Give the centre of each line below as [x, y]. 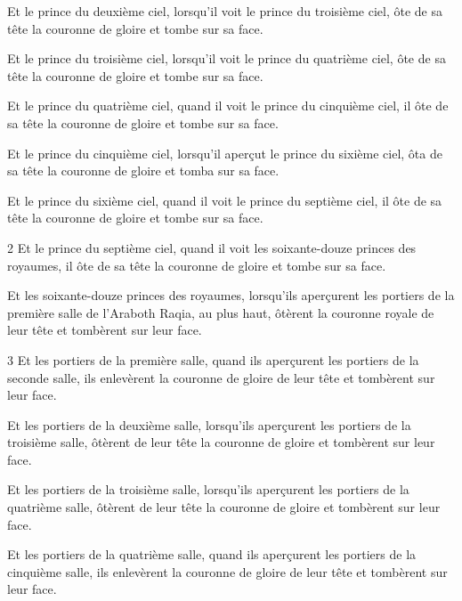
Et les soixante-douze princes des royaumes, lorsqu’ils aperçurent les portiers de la [231, 295]
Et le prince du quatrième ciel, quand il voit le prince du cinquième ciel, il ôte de [228, 106]
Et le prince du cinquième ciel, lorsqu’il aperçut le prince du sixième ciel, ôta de [225, 153]
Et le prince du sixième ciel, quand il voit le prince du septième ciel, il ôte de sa [225, 200]
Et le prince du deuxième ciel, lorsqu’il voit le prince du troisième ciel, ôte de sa [225, 11]
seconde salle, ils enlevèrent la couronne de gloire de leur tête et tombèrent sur [221, 377]
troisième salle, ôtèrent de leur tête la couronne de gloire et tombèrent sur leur [221, 442]
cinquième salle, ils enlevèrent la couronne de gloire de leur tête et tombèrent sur [227, 571]
